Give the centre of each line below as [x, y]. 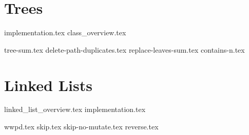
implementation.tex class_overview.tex [65, 32]
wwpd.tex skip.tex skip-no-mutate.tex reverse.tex [81, 127]
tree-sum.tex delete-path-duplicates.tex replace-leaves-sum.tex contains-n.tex [124, 49]
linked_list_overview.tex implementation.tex [75, 109]
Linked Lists [48, 85]
